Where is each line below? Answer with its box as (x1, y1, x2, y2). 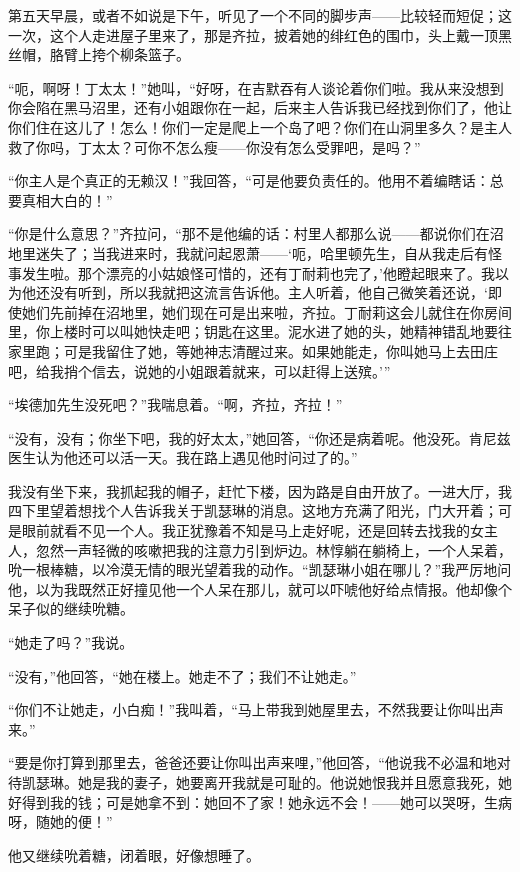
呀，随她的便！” (8, 811, 113, 832)
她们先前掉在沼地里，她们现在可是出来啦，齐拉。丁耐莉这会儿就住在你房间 (21, 301, 512, 322)
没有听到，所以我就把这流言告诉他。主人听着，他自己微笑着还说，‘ (49, 282, 488, 303)
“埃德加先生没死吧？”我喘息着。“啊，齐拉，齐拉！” (8, 394, 343, 415)
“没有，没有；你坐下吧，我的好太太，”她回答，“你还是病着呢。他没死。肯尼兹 (8, 427, 511, 448)
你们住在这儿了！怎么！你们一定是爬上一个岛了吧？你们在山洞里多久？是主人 (8, 116, 512, 137)
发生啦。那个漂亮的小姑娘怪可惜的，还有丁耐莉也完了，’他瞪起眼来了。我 (21, 262, 495, 283)
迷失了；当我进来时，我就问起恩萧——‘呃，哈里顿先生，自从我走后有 (35, 242, 488, 263)
